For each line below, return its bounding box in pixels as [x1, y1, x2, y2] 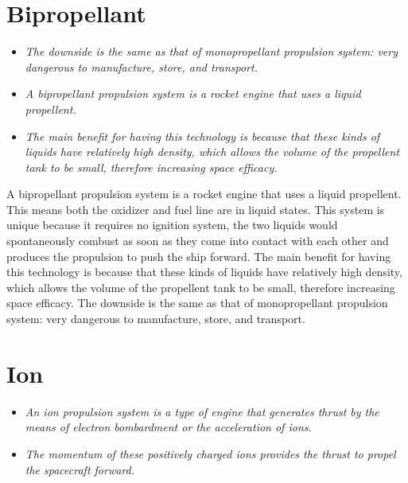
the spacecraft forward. [25, 461, 135, 477]
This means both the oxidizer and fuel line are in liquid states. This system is [6, 201, 385, 217]
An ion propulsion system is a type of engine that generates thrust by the [25, 403, 379, 419]
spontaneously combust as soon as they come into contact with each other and [6, 232, 389, 249]
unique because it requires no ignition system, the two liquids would [6, 216, 338, 233]
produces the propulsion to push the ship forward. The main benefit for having [6, 247, 391, 264]
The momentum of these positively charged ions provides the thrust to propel [25, 445, 396, 462]
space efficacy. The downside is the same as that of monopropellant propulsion [6, 294, 388, 311]
